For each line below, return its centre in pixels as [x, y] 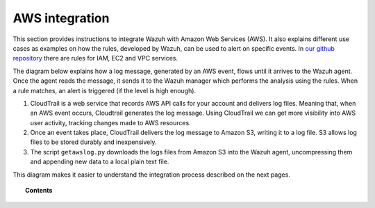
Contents [39, 191]
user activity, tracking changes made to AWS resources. [110, 122]
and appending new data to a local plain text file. [100, 162]
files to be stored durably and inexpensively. [93, 142]
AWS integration [61, 18]
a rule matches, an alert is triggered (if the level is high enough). [105, 90]
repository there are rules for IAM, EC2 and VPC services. [95, 58]
